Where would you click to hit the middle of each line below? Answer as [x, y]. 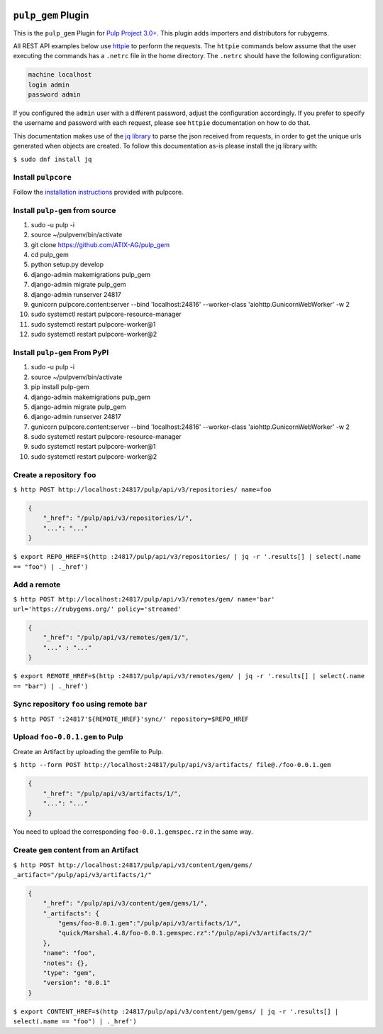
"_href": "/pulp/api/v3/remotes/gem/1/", [116, 638]
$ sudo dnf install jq [52, 159]
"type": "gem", [69, 973]
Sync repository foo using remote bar [81, 704]
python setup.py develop [67, 265]
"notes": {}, [66, 963]
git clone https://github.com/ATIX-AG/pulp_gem [100, 244]
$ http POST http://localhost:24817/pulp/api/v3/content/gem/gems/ [133, 865]
